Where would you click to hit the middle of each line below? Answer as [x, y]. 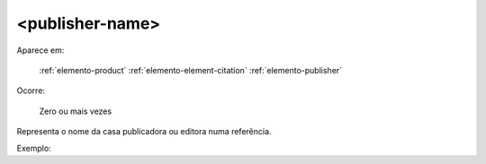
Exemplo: [34, 148]
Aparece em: [40, 50]
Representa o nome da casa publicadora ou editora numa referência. [144, 132]
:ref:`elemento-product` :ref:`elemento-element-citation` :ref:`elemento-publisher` [190, 70]
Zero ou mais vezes [76, 111]
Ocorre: [31, 91]
